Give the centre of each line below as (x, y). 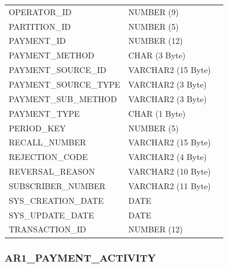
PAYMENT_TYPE (44, 113)
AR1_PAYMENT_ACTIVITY (80, 258)
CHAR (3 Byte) (157, 55)
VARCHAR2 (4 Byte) (167, 157)
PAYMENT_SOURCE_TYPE (65, 84)
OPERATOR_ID (40, 11)
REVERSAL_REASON (52, 171)
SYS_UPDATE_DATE (51, 215)
